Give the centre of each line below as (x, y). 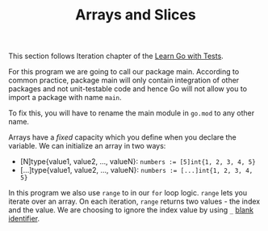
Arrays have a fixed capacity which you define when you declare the (122, 137)
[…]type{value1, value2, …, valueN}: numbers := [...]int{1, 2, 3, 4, (136, 170)
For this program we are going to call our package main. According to (124, 72)
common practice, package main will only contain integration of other (124, 80)
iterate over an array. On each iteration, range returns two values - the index (134, 202)
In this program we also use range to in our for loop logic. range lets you (128, 193)
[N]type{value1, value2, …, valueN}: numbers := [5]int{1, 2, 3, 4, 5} (138, 162)
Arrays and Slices (136, 15)
